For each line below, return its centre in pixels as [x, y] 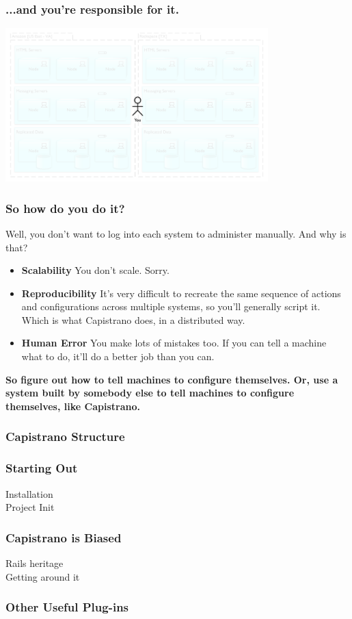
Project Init [30, 507]
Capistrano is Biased [64, 537]
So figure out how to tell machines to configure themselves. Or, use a [172, 379]
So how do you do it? [65, 208]
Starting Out [42, 468]
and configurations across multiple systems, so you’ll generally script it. [171, 306]
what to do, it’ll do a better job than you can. [118, 356]
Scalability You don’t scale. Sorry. [95, 270]
